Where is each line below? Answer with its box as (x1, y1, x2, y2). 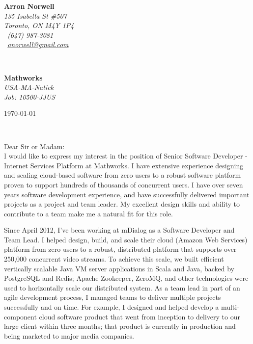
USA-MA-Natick (4, 82, 54, 92)
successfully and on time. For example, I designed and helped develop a (4, 302, 219, 312)
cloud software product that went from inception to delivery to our (39, 311, 240, 321)
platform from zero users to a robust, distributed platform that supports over (4, 244, 237, 254)
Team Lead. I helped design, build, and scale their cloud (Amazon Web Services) (4, 234, 248, 244)
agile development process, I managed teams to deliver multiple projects (4, 292, 221, 302)
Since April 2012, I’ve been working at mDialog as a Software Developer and (4, 225, 235, 235)
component (4, 311, 37, 321)
